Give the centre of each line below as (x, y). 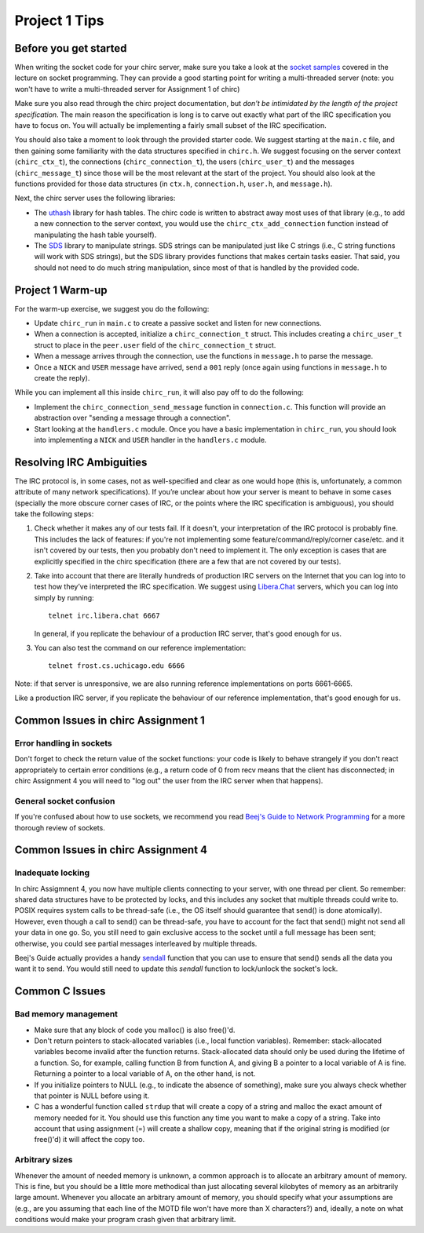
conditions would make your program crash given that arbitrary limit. (125, 1220)
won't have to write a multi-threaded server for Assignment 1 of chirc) (127, 89)
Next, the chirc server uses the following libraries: (95, 198)
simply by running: (64, 597)
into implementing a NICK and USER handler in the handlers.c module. (150, 440)
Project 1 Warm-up (61, 290)
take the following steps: (54, 513)
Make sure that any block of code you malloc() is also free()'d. (135, 1030)
